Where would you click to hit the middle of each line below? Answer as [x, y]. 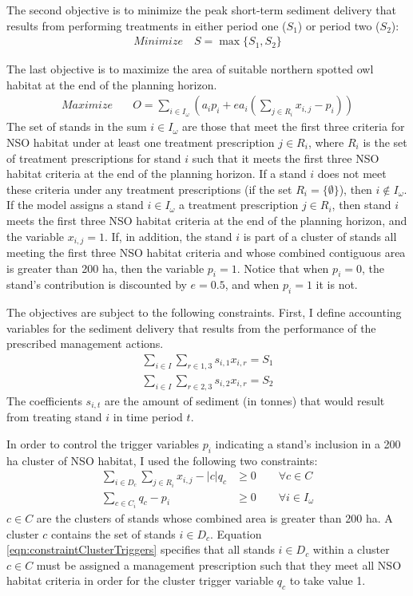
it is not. [337, 284]
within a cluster [351, 549]
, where [326, 142]
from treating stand [54, 417]
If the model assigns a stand [75, 205]
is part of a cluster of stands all [320, 236]
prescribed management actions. [85, 343]
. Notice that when [283, 268]
